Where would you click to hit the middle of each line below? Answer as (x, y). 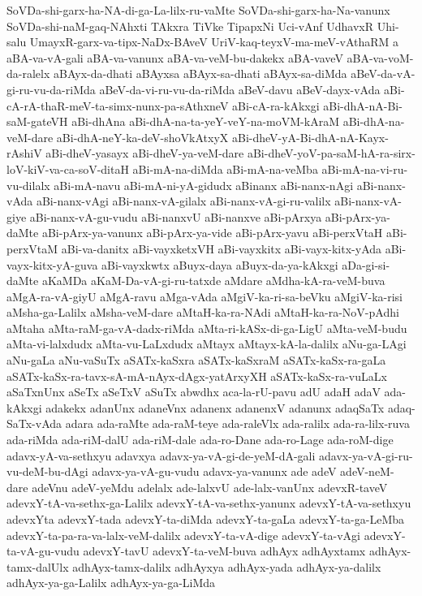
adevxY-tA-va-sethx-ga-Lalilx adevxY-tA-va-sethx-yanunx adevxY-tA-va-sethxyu (209, 503)
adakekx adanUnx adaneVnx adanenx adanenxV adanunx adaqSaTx (215, 407)
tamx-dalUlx (38, 566)
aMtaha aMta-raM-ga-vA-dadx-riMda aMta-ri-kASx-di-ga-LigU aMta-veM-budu (207, 328)
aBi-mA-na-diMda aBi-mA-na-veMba (225, 168)
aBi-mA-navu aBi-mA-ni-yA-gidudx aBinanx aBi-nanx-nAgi (204, 185)
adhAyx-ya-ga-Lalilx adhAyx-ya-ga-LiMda (111, 583)
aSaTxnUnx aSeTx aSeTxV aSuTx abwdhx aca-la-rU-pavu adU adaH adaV (194, 392)
